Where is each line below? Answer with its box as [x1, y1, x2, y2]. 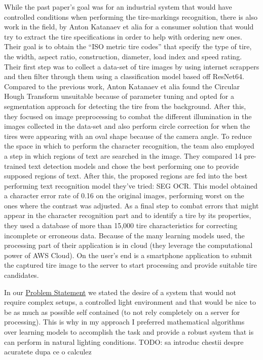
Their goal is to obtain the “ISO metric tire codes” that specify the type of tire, [4, 41, 252, 52]
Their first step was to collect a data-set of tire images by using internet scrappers [4, 61, 259, 71]
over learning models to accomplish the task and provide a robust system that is [4, 327, 254, 337]
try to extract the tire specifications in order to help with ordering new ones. [4, 31, 242, 42]
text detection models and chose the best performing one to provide [28, 160, 239, 171]
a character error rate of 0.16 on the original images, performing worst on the [4, 190, 244, 201]
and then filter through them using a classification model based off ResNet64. [4, 71, 244, 82]
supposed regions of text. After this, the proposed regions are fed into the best [4, 170, 248, 181]
